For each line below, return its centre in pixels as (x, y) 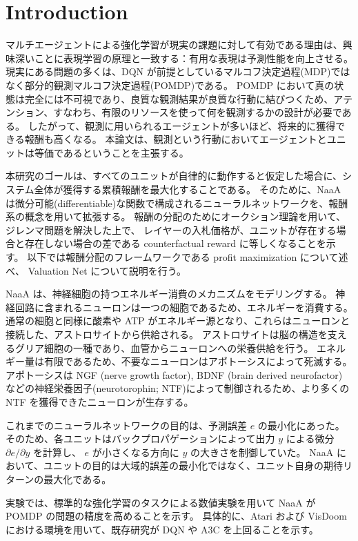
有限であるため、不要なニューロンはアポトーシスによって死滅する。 (198, 361)
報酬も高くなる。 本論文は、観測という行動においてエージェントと (176, 139)
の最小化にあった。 (301, 425)
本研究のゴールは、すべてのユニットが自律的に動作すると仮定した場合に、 (174, 176)
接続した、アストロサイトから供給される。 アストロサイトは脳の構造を (167, 334)
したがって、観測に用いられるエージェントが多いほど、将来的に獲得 (182, 125)
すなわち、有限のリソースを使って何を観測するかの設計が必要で (198, 112)
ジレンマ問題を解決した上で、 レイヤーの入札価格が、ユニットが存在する (171, 229)
